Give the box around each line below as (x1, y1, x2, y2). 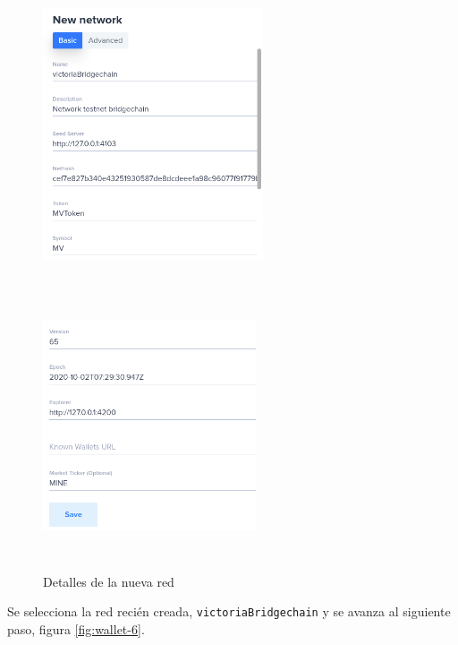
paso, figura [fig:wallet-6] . (7, 619, 145, 638)
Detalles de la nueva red (43, 572, 174, 590)
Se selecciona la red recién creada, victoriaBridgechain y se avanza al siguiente (7, 602, 451, 621)
